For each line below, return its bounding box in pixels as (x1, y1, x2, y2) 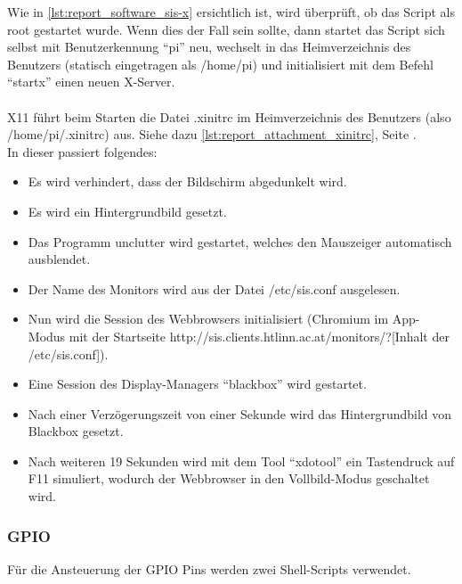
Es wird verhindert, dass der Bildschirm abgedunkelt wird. (28, 172, 347, 191)
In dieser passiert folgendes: (7, 142, 158, 160)
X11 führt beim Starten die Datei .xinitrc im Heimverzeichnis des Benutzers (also (7, 107, 451, 126)
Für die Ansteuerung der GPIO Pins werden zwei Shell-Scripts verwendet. (7, 559, 411, 578)
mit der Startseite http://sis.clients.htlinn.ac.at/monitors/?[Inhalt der (69, 326, 450, 345)
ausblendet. (28, 250, 91, 268)
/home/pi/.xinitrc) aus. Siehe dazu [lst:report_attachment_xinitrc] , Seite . (7, 125, 417, 144)
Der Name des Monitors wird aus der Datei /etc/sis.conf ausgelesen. (28, 279, 401, 298)
